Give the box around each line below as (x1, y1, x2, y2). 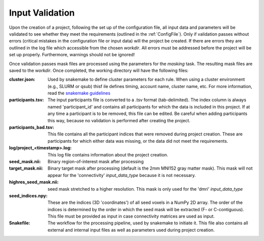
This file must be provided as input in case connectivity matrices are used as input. (47, 213, 215, 219)
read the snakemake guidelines (47, 90, 110, 96)
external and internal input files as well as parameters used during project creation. (47, 227, 215, 233)
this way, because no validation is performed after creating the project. (47, 117, 191, 123)
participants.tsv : (9, 97, 44, 103)
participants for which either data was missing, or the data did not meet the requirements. (47, 138, 228, 144)
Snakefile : (9, 220, 30, 226)
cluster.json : (9, 76, 36, 83)
